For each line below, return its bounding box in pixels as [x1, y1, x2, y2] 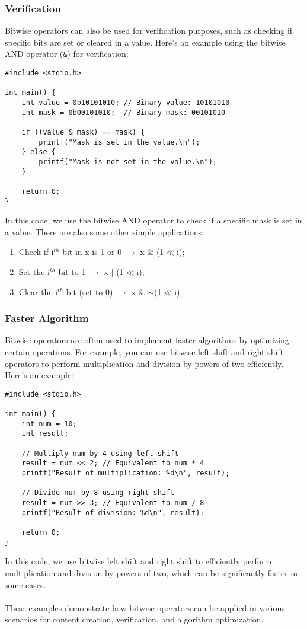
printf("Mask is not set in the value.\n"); [39, 157, 217, 166]
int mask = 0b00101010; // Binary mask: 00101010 [21, 108, 226, 117]
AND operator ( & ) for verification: [5, 47, 129, 60]
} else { [21, 148, 56, 157]
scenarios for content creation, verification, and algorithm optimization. [5, 613, 264, 625]
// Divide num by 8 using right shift [21, 488, 175, 497]
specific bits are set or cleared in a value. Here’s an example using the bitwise [5, 36, 286, 48]
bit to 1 [58, 266, 86, 278]
